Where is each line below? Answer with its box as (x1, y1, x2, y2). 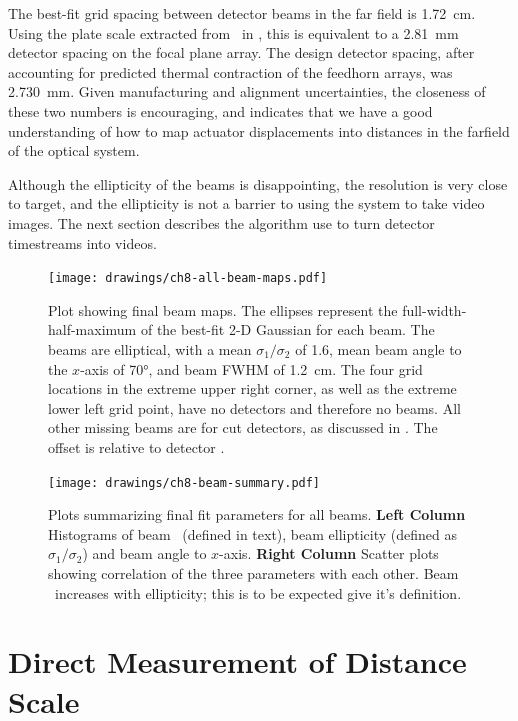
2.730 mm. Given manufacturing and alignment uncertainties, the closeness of (8, 81, 486, 102)
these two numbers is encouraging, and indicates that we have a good (8, 100, 433, 121)
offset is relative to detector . (48, 436, 225, 457)
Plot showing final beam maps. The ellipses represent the (48, 299, 398, 320)
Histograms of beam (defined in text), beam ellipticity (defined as (48, 523, 457, 544)
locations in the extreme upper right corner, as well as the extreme (48, 378, 457, 399)
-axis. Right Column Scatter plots (219, 543, 439, 564)
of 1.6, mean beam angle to (295, 338, 462, 359)
